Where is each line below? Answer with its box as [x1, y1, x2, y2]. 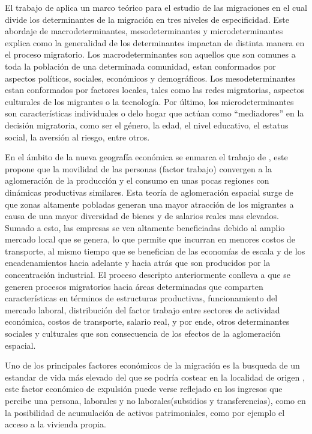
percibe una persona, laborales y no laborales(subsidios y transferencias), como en [5, 394, 306, 406]
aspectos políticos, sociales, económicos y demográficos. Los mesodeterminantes [5, 71, 296, 84]
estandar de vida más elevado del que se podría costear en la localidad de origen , [5, 370, 305, 383]
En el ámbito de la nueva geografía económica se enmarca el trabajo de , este [5, 151, 288, 163]
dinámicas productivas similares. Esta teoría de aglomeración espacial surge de [5, 185, 293, 198]
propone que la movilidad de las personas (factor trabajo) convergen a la [5, 162, 272, 175]
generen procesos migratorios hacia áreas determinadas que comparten [5, 280, 263, 292]
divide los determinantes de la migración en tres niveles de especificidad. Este [5, 13, 290, 25]
